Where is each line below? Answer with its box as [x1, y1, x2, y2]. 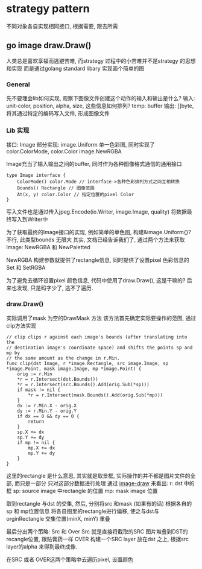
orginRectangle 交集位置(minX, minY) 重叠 [6, 515, 110, 522]
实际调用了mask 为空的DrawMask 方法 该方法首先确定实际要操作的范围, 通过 [6, 314, 197, 322]
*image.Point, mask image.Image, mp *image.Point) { [6, 366, 142, 372]
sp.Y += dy [17, 434, 45, 440]
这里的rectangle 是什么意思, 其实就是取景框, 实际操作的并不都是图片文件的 [6, 472, 191, 479]
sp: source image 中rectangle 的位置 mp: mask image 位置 [13, 487, 158, 494]
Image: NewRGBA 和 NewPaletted [6, 244, 90, 251]
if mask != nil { [17, 387, 61, 393]
